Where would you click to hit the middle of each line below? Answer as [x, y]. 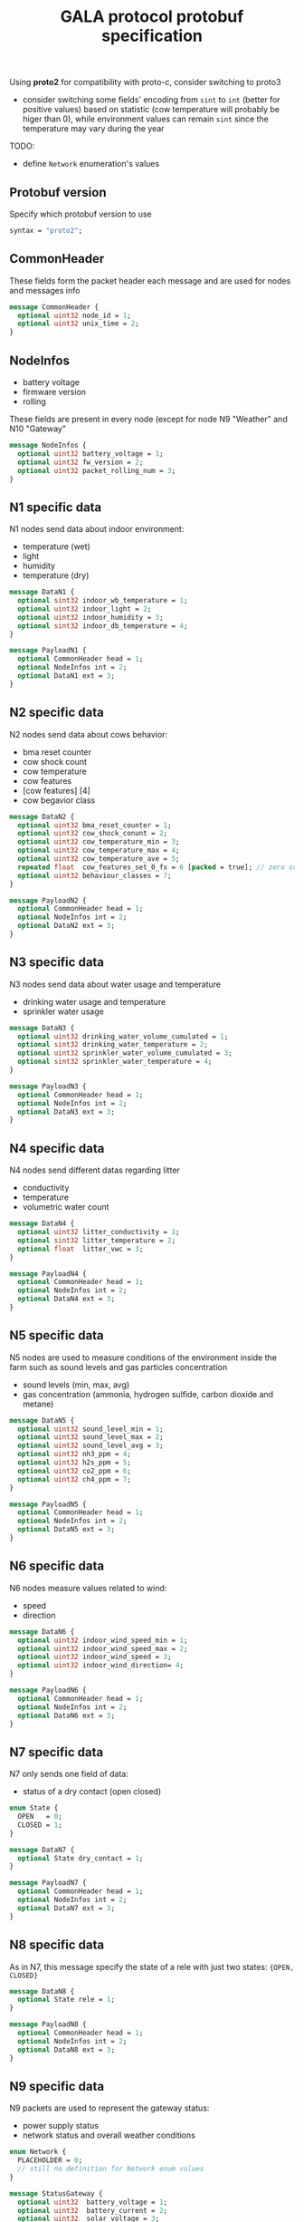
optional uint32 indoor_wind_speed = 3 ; [95, 1657]
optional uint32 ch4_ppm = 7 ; [74, 1479]
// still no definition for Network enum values [111, 2169]
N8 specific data [57, 1945]
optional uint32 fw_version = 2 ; [81, 462]
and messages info [45, 290]
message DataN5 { [42, 1420]
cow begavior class [59, 800]
